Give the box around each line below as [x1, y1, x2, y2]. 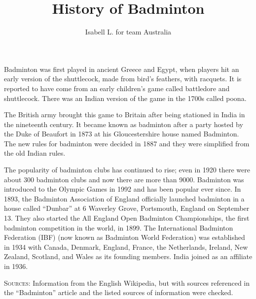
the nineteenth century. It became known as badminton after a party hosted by [4, 119, 243, 129]
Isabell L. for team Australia [85, 27, 172, 37]
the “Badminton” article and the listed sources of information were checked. [4, 287, 233, 298]
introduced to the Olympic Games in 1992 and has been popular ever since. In [4, 184, 241, 194]
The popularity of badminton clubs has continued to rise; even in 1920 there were [4, 165, 250, 175]
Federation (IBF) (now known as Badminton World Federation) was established [4, 232, 245, 242]
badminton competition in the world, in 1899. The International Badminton [4, 222, 233, 233]
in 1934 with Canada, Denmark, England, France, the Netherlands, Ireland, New [4, 241, 248, 252]
